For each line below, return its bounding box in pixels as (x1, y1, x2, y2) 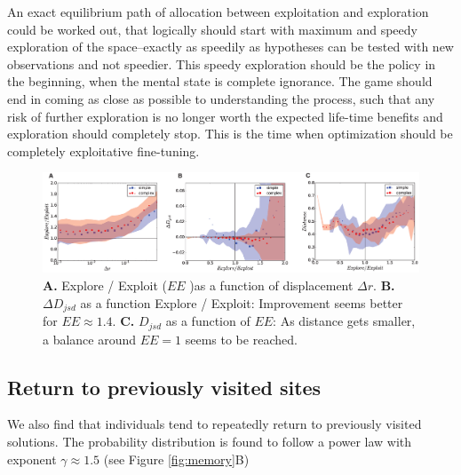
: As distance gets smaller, (273, 312, 416, 330)
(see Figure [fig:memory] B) (103, 449, 250, 468)
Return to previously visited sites (7, 373, 322, 400)
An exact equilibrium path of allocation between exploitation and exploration (7, 3, 429, 20)
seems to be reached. (185, 329, 298, 348)
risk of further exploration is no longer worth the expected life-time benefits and (7, 107, 443, 125)
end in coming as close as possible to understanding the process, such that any (7, 89, 435, 107)
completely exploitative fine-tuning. (7, 141, 200, 160)
